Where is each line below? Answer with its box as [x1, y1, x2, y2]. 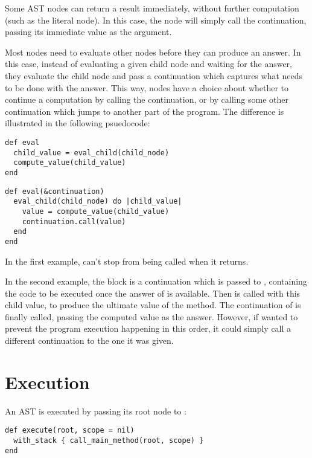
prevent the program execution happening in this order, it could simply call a [5, 322, 291, 335]
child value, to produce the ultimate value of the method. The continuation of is [5, 298, 301, 311]
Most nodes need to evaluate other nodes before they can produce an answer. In [5, 45, 301, 58]
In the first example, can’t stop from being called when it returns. [5, 254, 249, 267]
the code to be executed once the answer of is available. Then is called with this [5, 286, 301, 299]
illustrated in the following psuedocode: [5, 117, 150, 129]
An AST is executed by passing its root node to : [5, 404, 186, 417]
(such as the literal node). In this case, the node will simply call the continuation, [5, 13, 307, 26]
